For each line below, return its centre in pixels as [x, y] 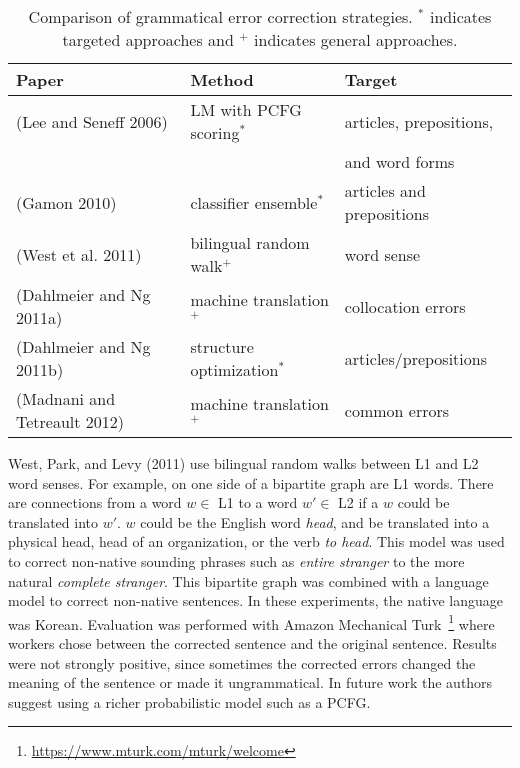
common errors [397, 410]
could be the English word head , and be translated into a [315, 521]
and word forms [399, 161]
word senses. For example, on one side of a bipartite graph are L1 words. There [251, 482]
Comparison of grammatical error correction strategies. [220, 16]
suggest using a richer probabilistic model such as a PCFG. [189, 701]
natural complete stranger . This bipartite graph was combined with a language [248, 580]
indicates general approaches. [356, 39]
